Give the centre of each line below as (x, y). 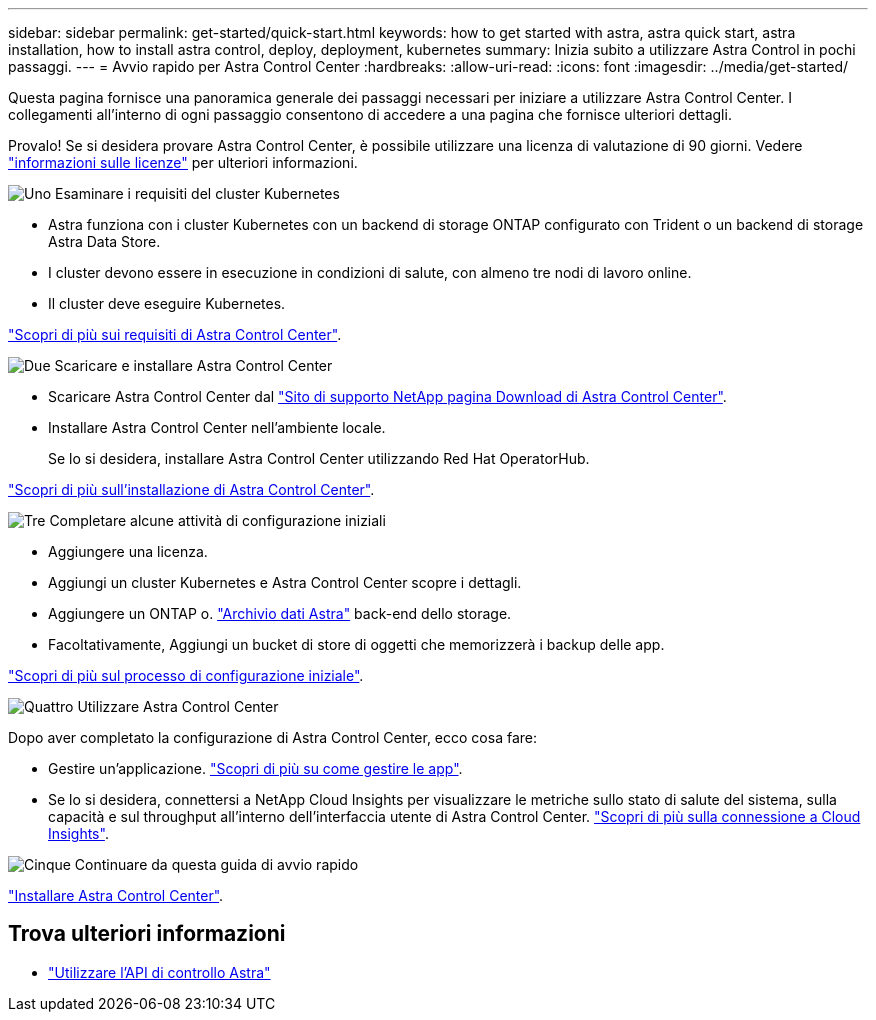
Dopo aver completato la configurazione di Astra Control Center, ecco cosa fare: (272, 737)
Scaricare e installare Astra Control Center (193, 365)
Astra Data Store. (104, 241)
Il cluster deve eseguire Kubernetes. (167, 303)
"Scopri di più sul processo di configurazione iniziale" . (186, 675)
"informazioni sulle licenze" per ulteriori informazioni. (183, 162)
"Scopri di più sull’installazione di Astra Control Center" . (191, 489)
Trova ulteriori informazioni (147, 934)
